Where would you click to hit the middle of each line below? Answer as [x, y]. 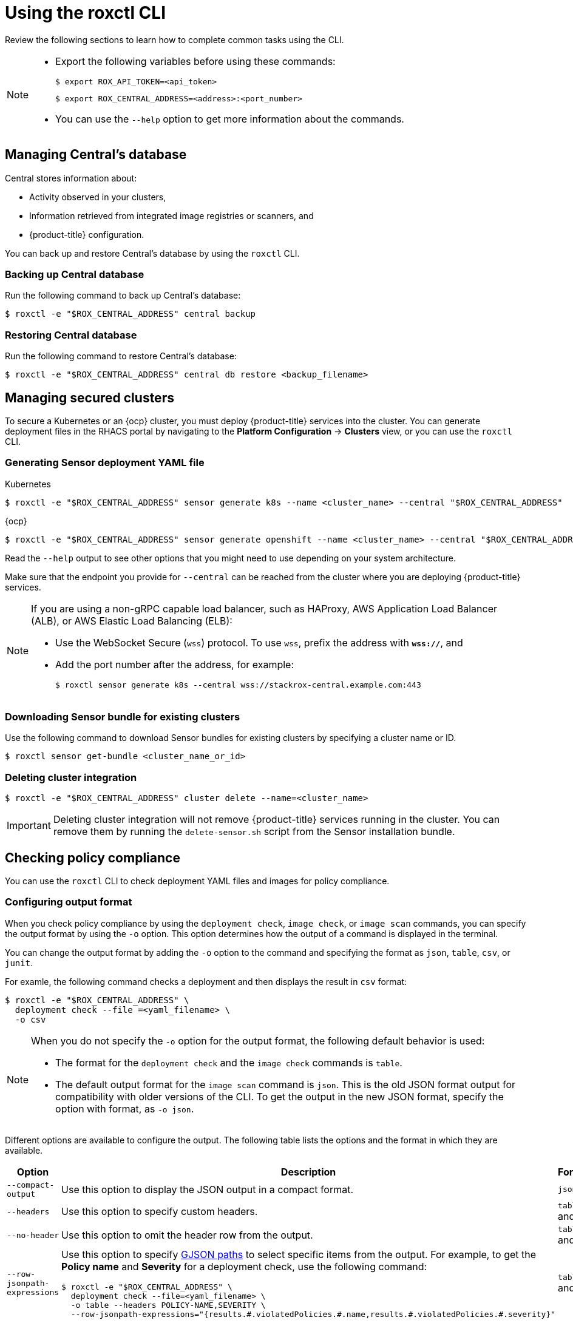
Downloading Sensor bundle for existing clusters [123, 717]
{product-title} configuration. [87, 234]
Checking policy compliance [93, 858]
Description [308, 1172]
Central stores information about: [71, 178]
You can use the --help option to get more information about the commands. [230, 119]
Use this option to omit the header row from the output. [187, 1235]
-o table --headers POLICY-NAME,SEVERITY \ [168, 1305]
